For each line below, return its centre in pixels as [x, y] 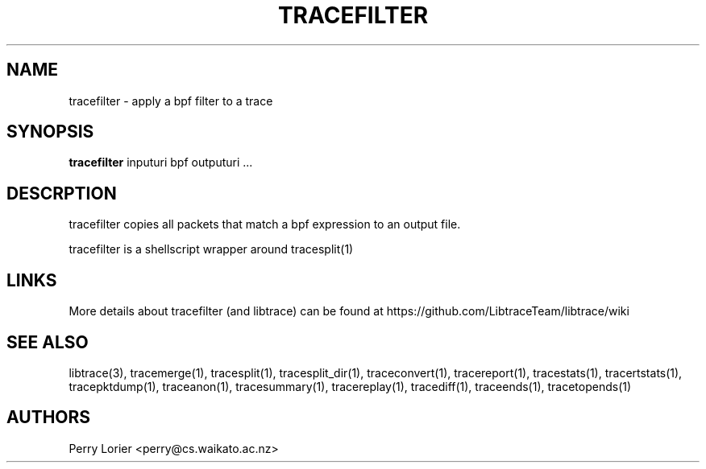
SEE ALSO [48, 342]
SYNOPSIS [50, 132]
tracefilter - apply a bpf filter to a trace [171, 101]
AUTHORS [49, 418]
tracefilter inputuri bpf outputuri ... [161, 163]
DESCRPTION [62, 193]
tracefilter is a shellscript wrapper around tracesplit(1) [211, 249]
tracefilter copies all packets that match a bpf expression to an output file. [265, 224]
